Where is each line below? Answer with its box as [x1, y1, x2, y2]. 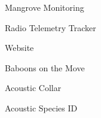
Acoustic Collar [5, 81, 62, 94]
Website [5, 41, 34, 54]
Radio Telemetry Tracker [5, 21, 96, 34]
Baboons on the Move [5, 61, 85, 74]
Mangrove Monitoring [5, 1, 84, 13]
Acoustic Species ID [5, 101, 78, 114]
